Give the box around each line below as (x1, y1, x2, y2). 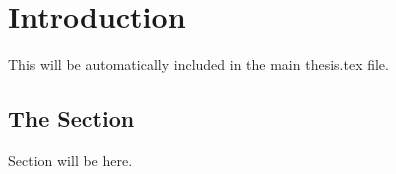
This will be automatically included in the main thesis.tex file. (8, 54, 389, 75)
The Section (8, 103, 135, 134)
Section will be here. (8, 149, 133, 170)
